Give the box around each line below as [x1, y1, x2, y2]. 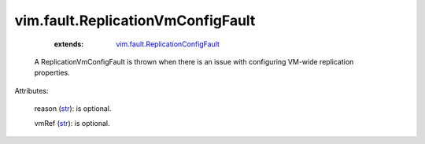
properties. [34, 68, 70, 78]
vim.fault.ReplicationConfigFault [116, 39, 220, 49]
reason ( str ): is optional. [34, 104, 112, 113]
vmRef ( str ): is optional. [34, 118, 110, 127]
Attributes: [14, 86, 49, 95]
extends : [54, 39, 84, 49]
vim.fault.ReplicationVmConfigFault [14, 12, 256, 29]
